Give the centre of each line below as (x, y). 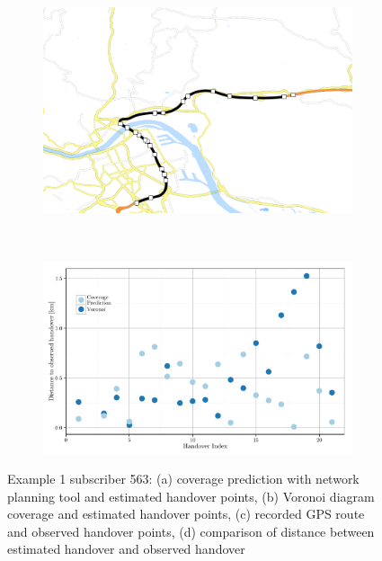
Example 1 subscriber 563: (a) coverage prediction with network (183, 479)
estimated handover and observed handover (126, 549)
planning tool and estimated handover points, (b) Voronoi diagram (191, 496)
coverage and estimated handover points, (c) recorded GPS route (186, 514)
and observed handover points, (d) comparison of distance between (191, 531)
